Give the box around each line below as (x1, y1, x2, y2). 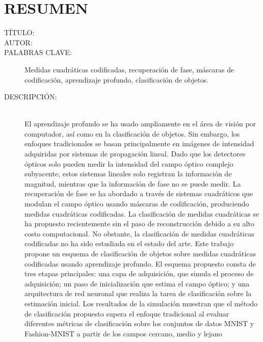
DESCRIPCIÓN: (4, 91, 57, 102)
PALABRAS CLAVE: (4, 47, 72, 58)
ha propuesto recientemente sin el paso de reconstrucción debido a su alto (24, 218, 254, 229)
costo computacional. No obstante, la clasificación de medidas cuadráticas (24, 228, 254, 239)
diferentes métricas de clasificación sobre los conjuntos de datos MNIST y (24, 318, 254, 329)
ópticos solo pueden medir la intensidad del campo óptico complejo (24, 158, 233, 169)
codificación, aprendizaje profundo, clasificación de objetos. (24, 74, 209, 85)
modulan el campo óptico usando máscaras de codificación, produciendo (24, 198, 249, 209)
